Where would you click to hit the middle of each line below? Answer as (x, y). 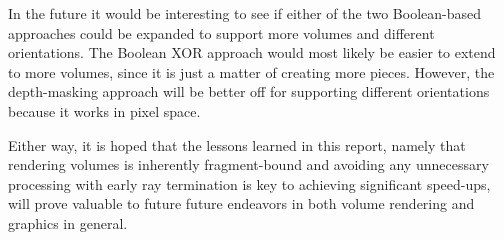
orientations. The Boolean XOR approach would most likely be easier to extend (252, 52)
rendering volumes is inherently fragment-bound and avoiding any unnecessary (248, 164)
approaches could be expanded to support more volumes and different (221, 32)
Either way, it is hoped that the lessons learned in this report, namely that (237, 144)
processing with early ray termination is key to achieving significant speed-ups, (249, 183)
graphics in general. (68, 222)
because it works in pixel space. (104, 110)
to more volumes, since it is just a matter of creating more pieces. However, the (251, 71)
